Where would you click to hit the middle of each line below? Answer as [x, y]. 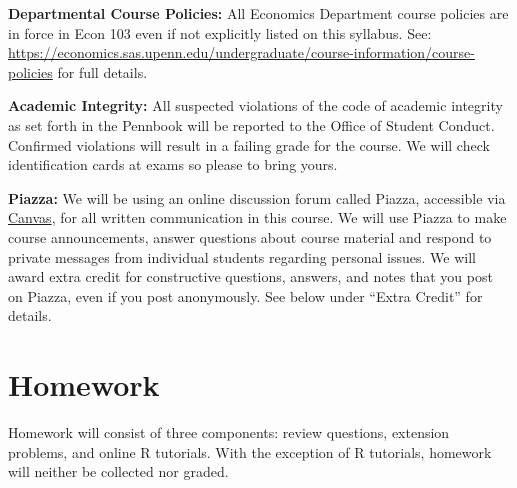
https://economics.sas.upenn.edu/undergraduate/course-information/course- [241, 52]
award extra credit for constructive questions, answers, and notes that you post [250, 276]
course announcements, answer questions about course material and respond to [250, 236]
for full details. [102, 71]
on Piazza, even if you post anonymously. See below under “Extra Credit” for [245, 295]
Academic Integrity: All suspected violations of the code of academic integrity [255, 105]
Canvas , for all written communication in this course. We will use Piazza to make [257, 217]
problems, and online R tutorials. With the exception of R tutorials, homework [250, 451]
